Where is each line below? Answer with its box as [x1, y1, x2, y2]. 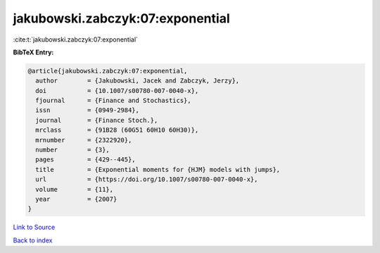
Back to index [13, 236, 53, 245]
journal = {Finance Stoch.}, [35, 116, 158, 124]
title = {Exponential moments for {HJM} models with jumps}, [35, 166, 281, 173]
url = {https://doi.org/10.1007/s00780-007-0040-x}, [35, 175, 258, 183]
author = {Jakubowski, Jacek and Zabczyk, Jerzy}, [35, 77, 240, 85]
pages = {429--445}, [35, 156, 137, 163]
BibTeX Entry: [13, 48, 54, 56]
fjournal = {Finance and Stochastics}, [35, 97, 191, 105]
